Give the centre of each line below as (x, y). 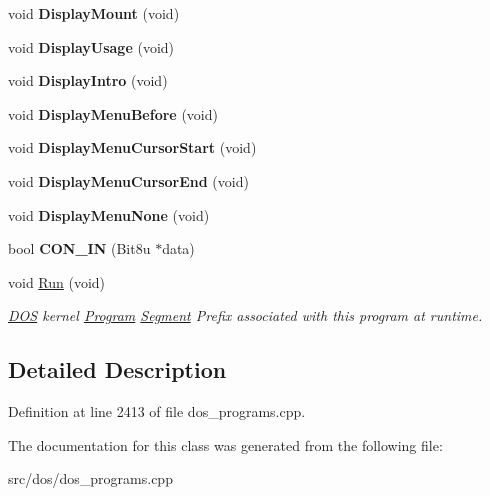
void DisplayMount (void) (94, 13)
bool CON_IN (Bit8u (79, 248)
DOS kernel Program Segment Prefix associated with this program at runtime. (245, 315)
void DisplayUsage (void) (91, 46)
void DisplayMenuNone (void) (109, 214)
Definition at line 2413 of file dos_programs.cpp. (157, 411)
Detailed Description (117, 369)
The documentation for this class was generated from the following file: (225, 444)
